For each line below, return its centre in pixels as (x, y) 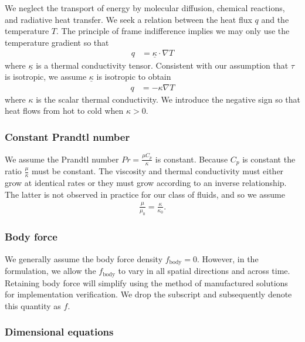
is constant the (269, 159)
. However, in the (228, 258)
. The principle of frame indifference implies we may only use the (173, 31)
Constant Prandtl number (67, 136)
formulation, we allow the (50, 271)
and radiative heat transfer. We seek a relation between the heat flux (128, 19)
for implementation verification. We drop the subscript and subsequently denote (148, 294)
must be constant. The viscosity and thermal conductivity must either (158, 171)
